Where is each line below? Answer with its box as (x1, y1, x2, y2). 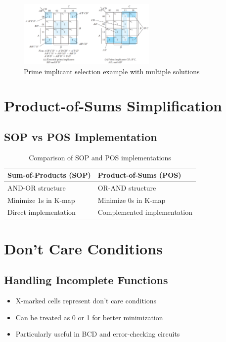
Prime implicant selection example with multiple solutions (24, 66, 200, 77)
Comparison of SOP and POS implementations (29, 152, 171, 163)
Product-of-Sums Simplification (4, 95, 223, 115)
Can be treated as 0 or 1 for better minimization (15, 312, 163, 322)
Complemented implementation (97, 207, 193, 217)
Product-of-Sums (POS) (97, 169, 181, 180)
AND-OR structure (7, 182, 66, 193)
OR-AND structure (97, 182, 156, 193)
